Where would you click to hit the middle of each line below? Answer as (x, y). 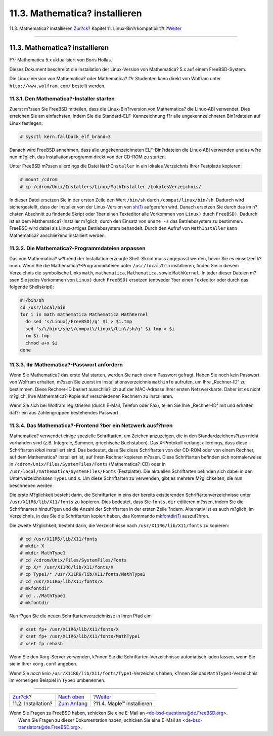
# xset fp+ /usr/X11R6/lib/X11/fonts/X (69, 629)
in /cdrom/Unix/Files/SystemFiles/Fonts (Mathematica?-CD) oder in (88, 464)
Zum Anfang (73, 704)
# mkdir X (32, 546)
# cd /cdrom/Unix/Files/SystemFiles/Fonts (73, 560)
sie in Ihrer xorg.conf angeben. (43, 664)
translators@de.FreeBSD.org (48, 727)
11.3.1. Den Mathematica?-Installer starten (62, 99)
